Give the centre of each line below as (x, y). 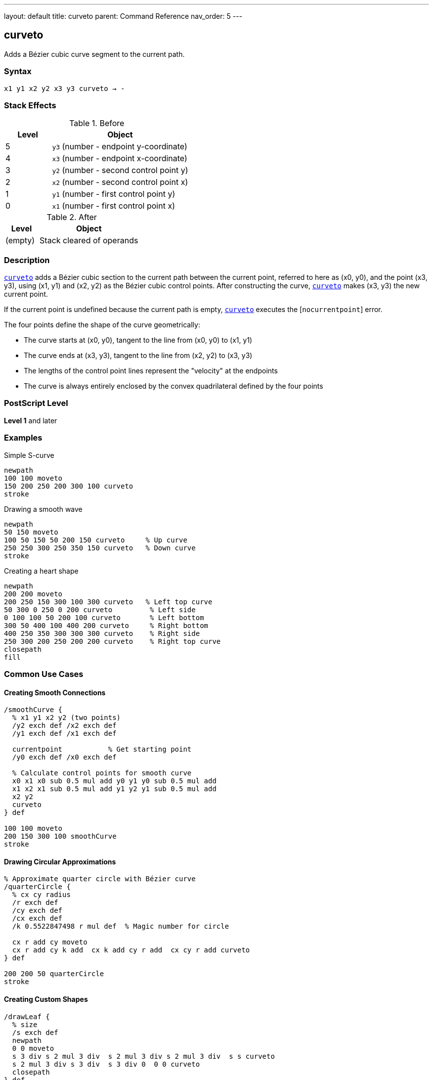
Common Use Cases (44, 674)
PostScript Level (36, 403)
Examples (23, 438)
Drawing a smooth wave (43, 509)
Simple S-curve (29, 455)
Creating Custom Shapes (46, 999)
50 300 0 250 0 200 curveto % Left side (100, 609)
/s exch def (35, 1032)
